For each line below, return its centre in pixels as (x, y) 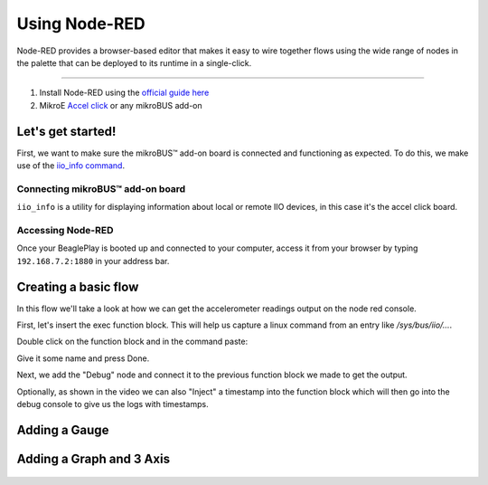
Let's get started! (66, 131)
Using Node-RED (81, 24)
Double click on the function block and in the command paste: (132, 342)
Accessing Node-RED (65, 230)
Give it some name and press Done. (83, 358)
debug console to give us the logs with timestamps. (113, 404)
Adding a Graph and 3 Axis (94, 458)
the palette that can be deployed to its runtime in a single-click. (134, 62)
